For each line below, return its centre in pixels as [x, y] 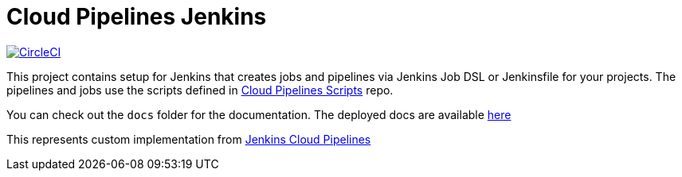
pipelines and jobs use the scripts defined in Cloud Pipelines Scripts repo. [200, 90]
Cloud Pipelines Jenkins [137, 17]
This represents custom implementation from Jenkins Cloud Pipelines [189, 139]
